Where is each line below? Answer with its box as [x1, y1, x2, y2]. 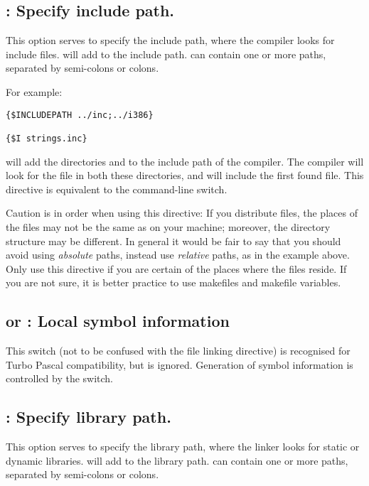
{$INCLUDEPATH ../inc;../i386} [6, 109, 154, 120]
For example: [6, 84, 63, 99]
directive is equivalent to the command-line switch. [6, 181, 228, 196]
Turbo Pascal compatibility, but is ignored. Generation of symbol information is [6, 357, 353, 372]
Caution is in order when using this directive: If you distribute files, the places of [6, 205, 358, 220]
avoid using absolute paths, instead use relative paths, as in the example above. [6, 247, 350, 262]
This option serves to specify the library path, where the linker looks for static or [6, 439, 360, 454]
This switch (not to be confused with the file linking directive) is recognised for [6, 343, 351, 358]
